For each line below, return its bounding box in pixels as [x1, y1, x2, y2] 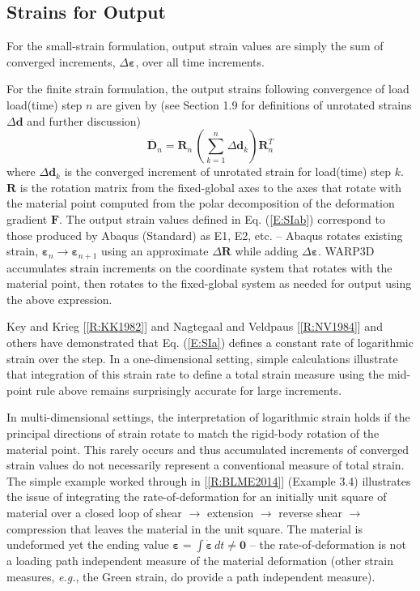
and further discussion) [27, 112, 142, 129]
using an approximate [101, 242, 209, 259]
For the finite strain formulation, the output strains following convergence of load [6, 80, 409, 97]
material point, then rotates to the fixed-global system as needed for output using [6, 275, 412, 292]
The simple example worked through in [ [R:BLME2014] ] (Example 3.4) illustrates [6, 472, 411, 489]
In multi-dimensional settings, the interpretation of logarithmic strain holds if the [6, 409, 410, 426]
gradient [6, 210, 48, 227]
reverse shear [278, 503, 343, 520]
